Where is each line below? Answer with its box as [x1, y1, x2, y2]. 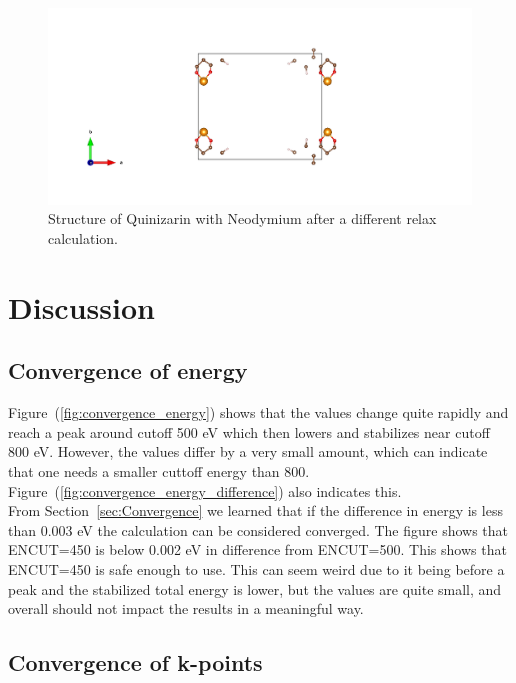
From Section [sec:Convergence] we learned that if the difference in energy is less [8, 500, 503, 521]
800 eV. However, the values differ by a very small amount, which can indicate [8, 441, 488, 462]
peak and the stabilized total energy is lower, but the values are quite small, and [8, 578, 502, 599]
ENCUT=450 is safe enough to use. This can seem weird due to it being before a [8, 558, 505, 579]
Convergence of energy [8, 355, 248, 386]
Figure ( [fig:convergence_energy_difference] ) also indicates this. [8, 480, 402, 501]
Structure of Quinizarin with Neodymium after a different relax [48, 208, 437, 229]
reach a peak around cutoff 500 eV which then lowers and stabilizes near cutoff [8, 421, 490, 442]
